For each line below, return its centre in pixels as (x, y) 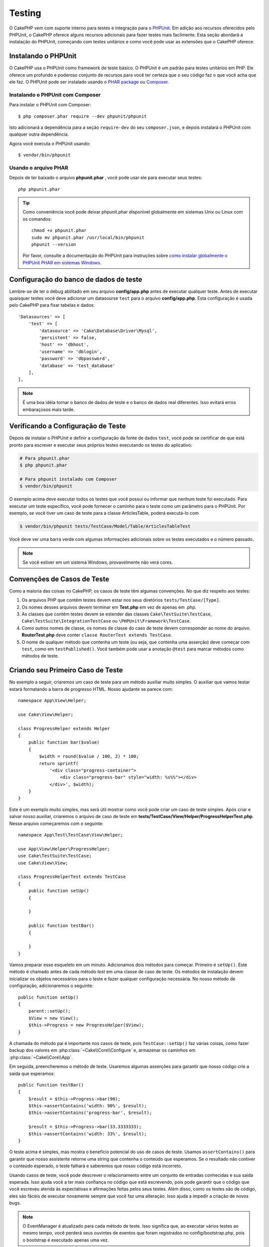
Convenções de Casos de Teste (59, 579)
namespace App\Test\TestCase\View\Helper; (71, 835)
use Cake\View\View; (43, 863)
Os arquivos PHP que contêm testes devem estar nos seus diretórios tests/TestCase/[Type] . (121, 600)
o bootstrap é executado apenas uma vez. (66, 1240)
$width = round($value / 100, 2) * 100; (89, 756)
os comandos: (37, 219)
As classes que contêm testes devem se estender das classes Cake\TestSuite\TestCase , (117, 614)
